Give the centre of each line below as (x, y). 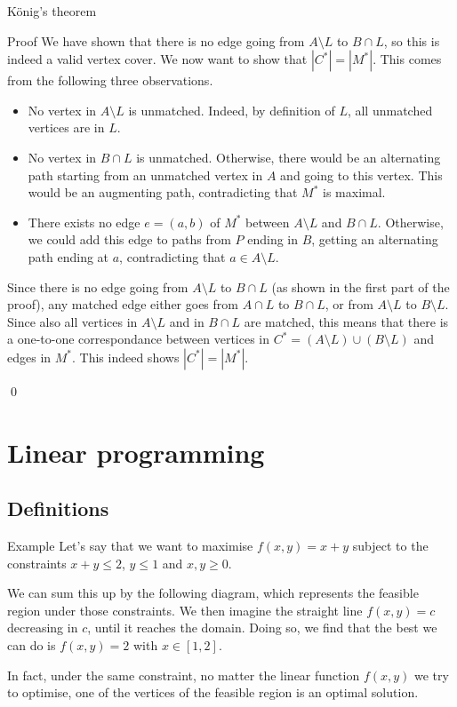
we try (432, 675)
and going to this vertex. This (361, 175)
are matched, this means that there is (346, 321)
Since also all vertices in (72, 321)
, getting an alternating (375, 239)
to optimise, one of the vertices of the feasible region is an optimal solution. (213, 692)
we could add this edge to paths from (129, 239)
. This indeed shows (126, 357)
